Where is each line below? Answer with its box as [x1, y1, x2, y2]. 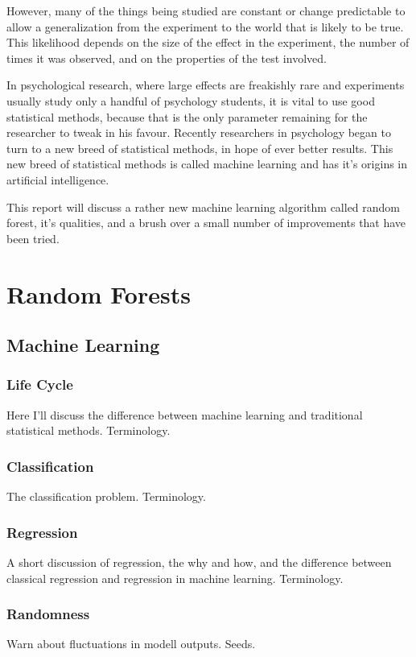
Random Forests [6, 277, 191, 310]
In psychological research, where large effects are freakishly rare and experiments [6, 76, 405, 93]
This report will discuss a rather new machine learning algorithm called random [6, 198, 401, 215]
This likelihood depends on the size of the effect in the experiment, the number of [6, 34, 410, 51]
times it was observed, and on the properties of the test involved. [6, 49, 327, 66]
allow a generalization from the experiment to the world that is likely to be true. [6, 18, 404, 35]
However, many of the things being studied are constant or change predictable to [6, 2, 406, 19]
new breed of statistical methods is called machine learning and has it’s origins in [6, 155, 408, 172]
